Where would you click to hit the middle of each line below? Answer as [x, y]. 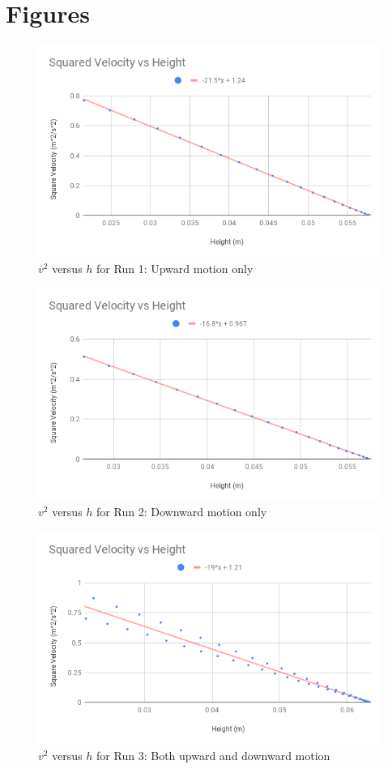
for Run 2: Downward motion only [182, 512]
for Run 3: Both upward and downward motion [213, 755]
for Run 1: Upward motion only [175, 268]
